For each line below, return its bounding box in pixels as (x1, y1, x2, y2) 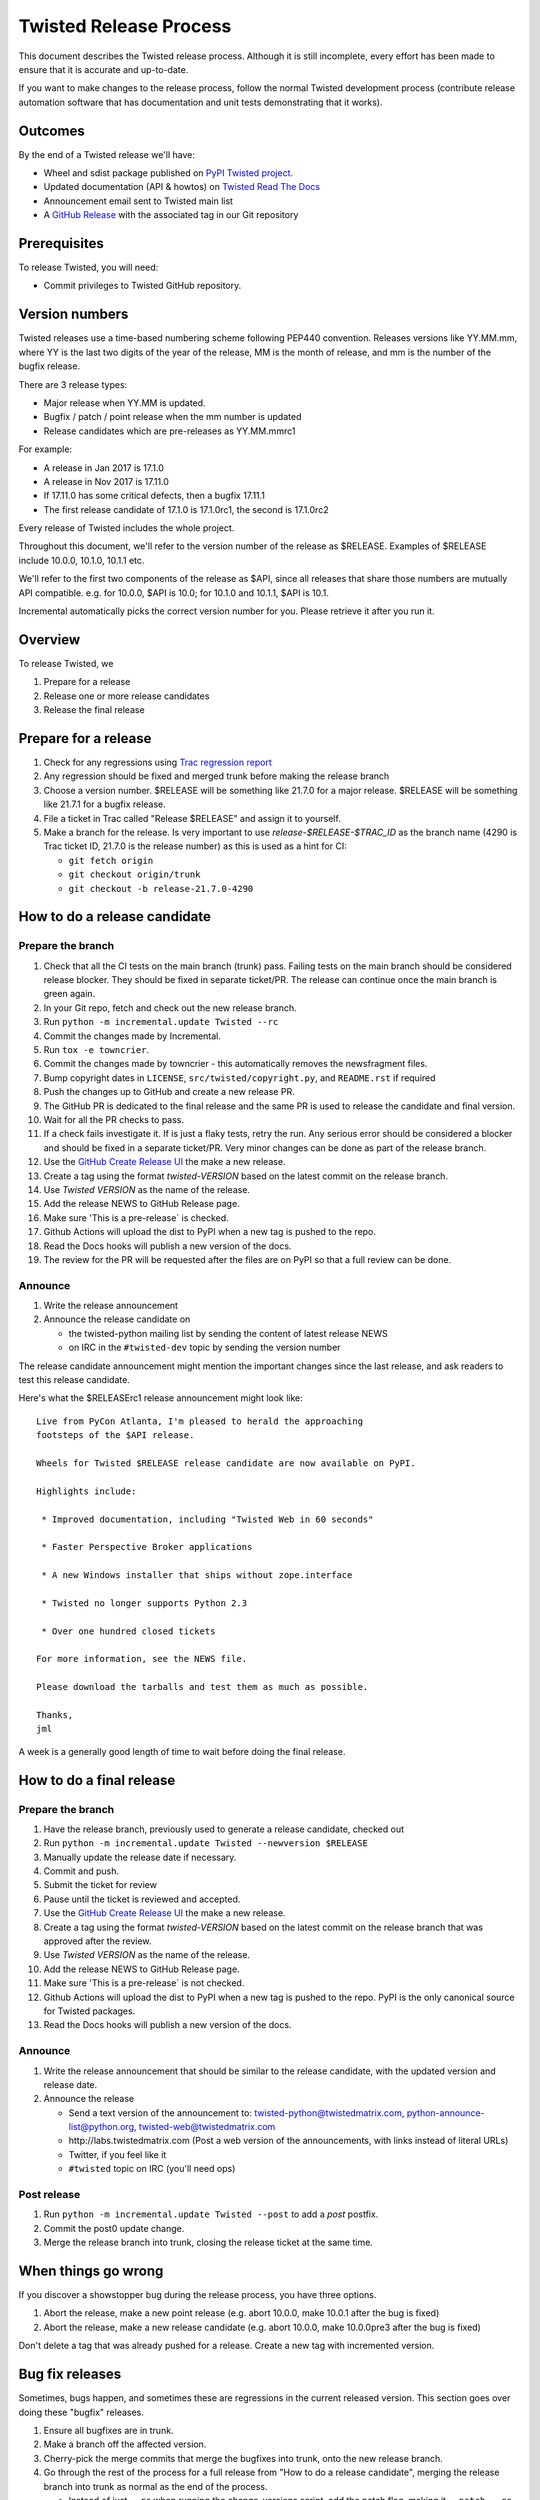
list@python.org (68, 2121, 135, 2133)
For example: (18, 443, 73, 455)
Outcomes (18, 122, 85, 139)
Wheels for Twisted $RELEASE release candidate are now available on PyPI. (36, 1457, 416, 1469)
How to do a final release (18, 1771, 176, 1789)
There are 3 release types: (18, 378, 128, 390)
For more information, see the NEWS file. (36, 1653, 248, 1665)
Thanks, (36, 1709, 74, 1720)
